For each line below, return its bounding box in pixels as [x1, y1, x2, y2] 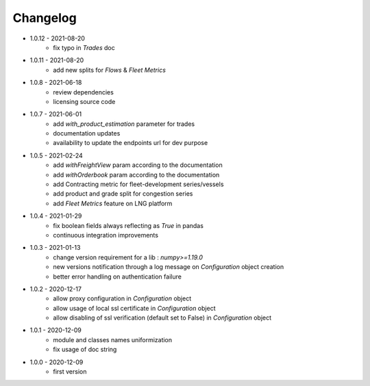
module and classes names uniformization [53, 335, 173, 344]
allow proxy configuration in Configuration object [53, 294, 192, 303]
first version [53, 368, 87, 376]
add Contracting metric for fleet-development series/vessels [53, 180, 224, 188]
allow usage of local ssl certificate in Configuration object [53, 304, 216, 312]
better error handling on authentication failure [53, 272, 182, 281]
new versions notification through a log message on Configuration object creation [53, 263, 284, 271]
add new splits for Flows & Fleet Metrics [53, 66, 166, 74]
